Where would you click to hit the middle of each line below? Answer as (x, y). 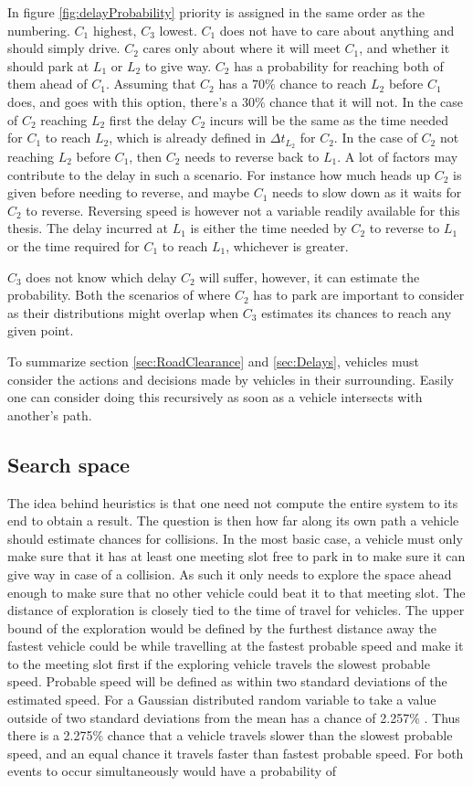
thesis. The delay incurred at (88, 228)
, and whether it (405, 48)
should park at (48, 65)
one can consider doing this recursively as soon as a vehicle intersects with (215, 397)
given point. (41, 330)
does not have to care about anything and (337, 30)
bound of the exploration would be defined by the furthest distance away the (222, 627)
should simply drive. (64, 48)
